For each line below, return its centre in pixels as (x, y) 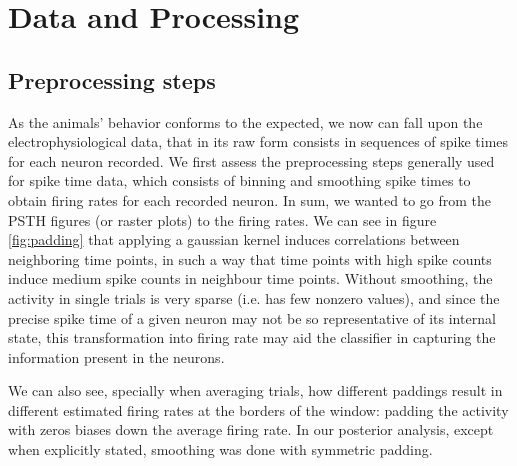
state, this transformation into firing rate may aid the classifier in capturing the (252, 337)
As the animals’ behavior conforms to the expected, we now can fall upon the (245, 121)
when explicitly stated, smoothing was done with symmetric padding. (220, 449)
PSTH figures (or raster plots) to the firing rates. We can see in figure (222, 219)
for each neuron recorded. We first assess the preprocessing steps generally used (251, 160)
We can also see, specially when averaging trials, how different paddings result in (255, 390)
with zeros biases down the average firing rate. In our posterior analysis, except (251, 429)
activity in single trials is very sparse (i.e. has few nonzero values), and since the (254, 297)
